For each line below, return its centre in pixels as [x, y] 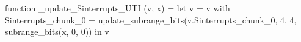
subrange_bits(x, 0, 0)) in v [57, 31]
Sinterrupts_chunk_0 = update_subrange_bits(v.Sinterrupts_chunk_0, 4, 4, [151, 19]
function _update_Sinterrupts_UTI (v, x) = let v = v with [118, 8]
